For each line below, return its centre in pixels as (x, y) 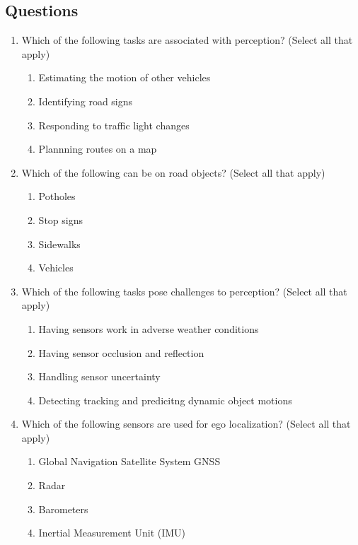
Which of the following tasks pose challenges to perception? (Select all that (184, 291)
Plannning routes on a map (98, 149)
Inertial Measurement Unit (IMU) (112, 533)
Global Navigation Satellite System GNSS (129, 461)
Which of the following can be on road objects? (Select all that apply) (173, 172)
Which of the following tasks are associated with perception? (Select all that (187, 40)
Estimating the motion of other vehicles (125, 77)
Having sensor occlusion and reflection (121, 352)
